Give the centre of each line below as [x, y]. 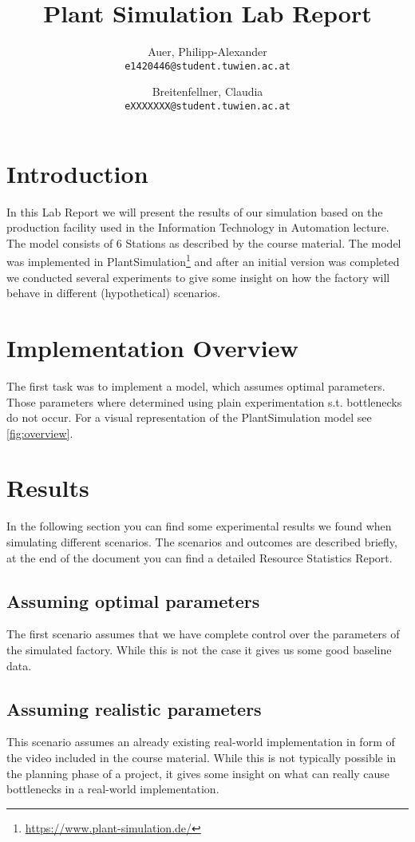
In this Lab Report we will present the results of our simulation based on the [195, 211]
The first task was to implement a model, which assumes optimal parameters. [196, 385]
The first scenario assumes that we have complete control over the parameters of [203, 634]
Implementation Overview [152, 347]
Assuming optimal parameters [133, 600]
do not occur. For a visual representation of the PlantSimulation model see [189, 417]
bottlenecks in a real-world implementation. [113, 789]
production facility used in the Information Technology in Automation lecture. [198, 227]
